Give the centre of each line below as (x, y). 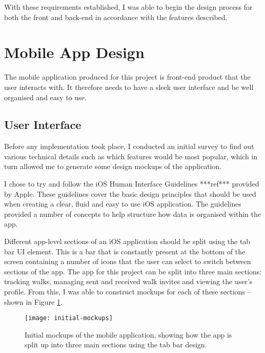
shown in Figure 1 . (33, 301)
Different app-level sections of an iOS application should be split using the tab (127, 241)
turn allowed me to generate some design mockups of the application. (113, 166)
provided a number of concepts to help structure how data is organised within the (133, 213)
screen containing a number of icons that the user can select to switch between (128, 261)
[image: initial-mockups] (69, 318)
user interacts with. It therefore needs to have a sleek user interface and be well (129, 87)
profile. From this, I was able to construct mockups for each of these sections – (128, 292)
